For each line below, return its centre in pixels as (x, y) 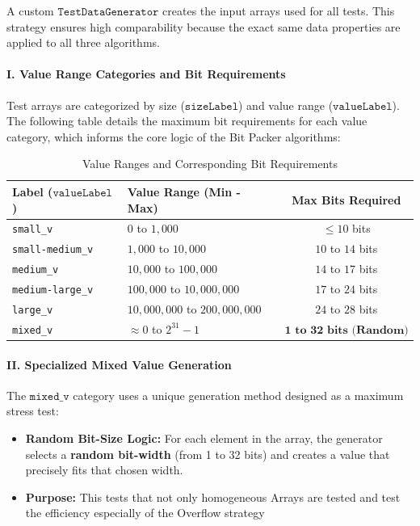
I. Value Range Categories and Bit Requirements (146, 74)
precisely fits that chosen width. (104, 470)
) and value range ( (286, 105)
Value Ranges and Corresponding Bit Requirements (210, 164)
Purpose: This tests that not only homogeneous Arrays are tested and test (213, 497)
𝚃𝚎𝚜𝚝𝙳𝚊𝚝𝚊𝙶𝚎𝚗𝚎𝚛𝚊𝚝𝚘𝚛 (108, 12)
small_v (33, 230)
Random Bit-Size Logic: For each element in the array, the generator (204, 438)
